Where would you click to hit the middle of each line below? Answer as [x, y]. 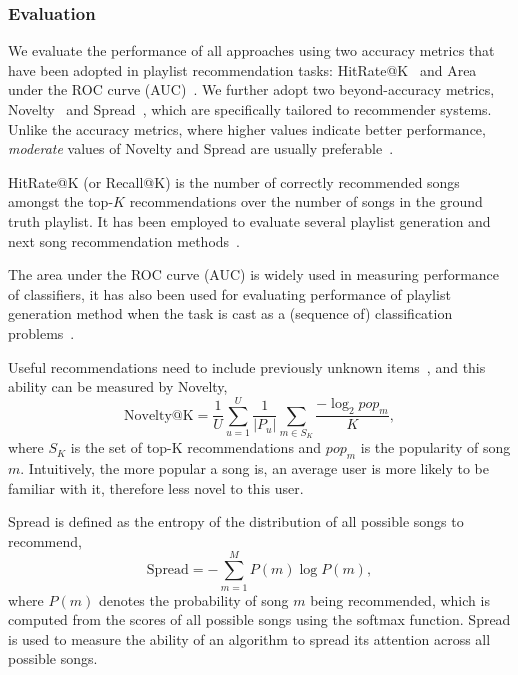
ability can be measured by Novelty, [118, 386]
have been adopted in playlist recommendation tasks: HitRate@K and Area [242, 69]
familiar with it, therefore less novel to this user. [156, 487]
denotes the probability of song [193, 599]
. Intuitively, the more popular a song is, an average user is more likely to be [255, 468]
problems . [41, 332]
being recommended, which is [400, 599]
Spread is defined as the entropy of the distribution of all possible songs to [236, 521]
